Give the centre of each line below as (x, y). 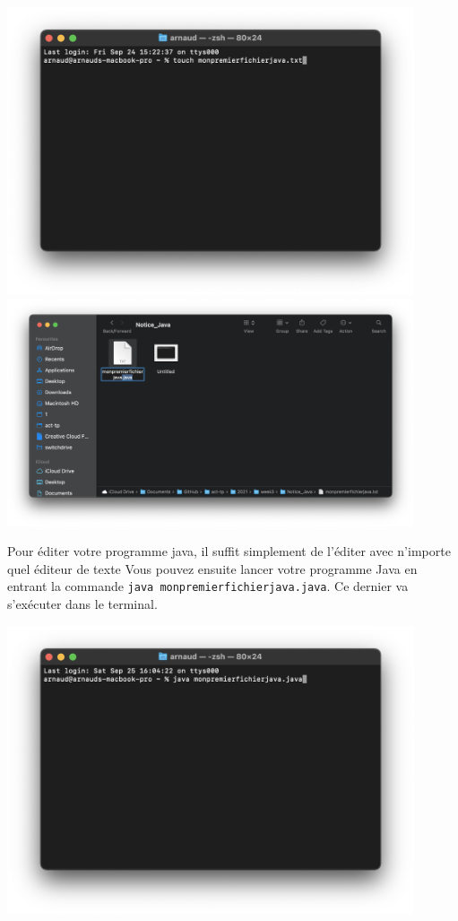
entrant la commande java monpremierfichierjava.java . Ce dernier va (208, 586)
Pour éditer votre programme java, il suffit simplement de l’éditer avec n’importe (229, 551)
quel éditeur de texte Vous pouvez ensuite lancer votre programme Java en (212, 568)
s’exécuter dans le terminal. (82, 604)
